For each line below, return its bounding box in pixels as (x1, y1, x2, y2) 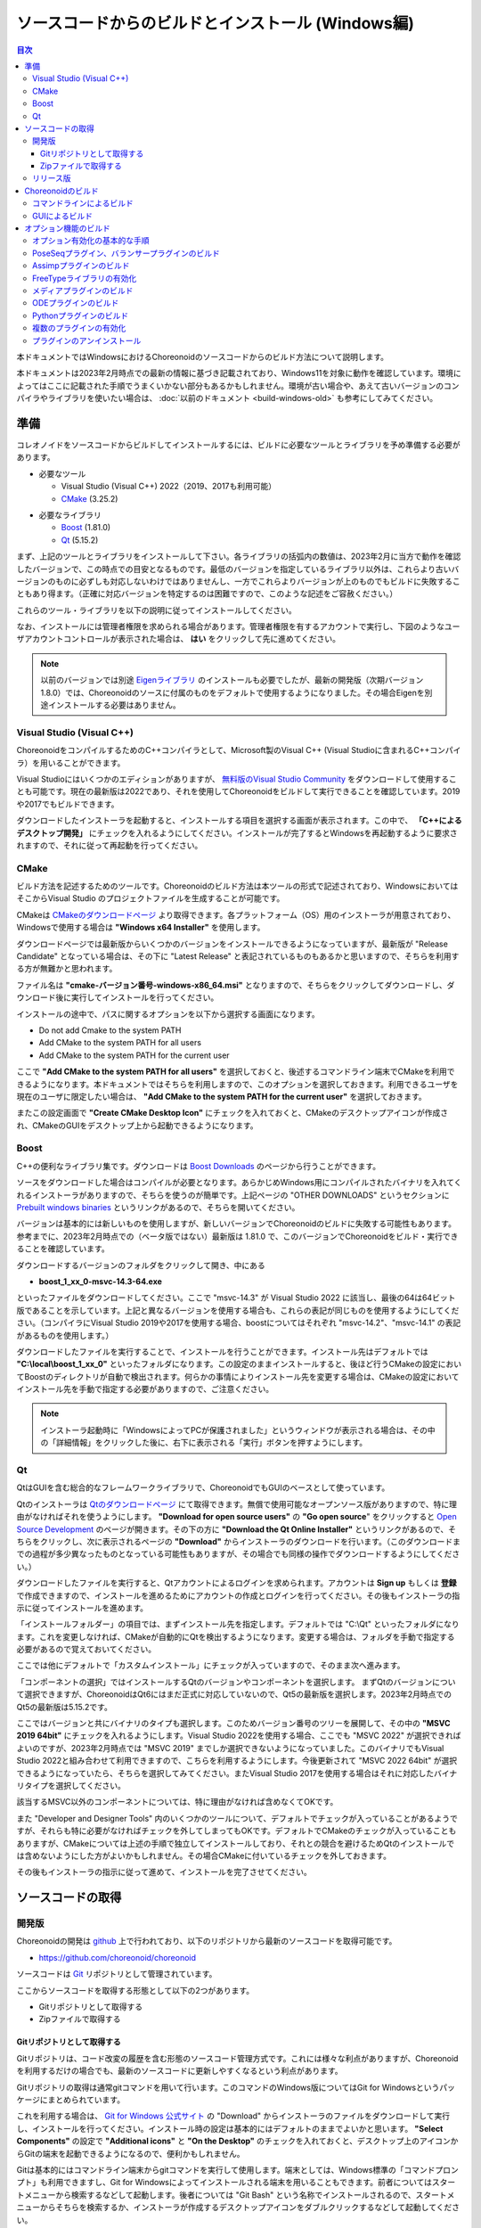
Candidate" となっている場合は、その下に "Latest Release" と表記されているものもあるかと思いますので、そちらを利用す (16, 951, 460, 962)
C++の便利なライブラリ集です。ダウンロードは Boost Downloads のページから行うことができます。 (16, 1160, 381, 1171)
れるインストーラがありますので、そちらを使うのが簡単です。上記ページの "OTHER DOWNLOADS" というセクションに (16, 1190, 450, 1200)
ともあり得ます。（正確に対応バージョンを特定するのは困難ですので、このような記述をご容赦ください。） (16, 588, 398, 599)
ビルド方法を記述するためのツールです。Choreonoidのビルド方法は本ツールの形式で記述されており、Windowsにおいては (16, 881, 459, 891)
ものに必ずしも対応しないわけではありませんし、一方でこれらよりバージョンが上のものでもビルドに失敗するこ (54, 576, 461, 586)
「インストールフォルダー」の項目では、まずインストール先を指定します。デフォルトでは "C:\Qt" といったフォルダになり (16, 1618, 461, 1630)
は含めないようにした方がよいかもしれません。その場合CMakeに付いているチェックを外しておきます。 (16, 1850, 392, 1861)
